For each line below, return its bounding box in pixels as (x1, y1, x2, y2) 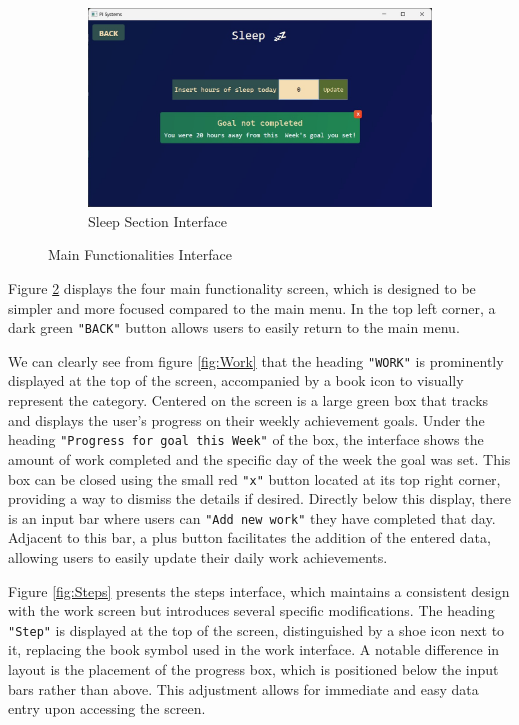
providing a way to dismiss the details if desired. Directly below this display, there (8, 488, 511, 509)
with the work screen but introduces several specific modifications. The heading (8, 600, 495, 621)
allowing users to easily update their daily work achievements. (8, 547, 388, 568)
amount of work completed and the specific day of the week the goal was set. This (8, 448, 511, 469)
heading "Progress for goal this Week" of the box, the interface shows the (8, 429, 484, 450)
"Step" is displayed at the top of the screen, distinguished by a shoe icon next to (8, 619, 505, 640)
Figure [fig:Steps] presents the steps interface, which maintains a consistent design (8, 580, 510, 601)
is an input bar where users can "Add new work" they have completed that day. (8, 507, 496, 528)
